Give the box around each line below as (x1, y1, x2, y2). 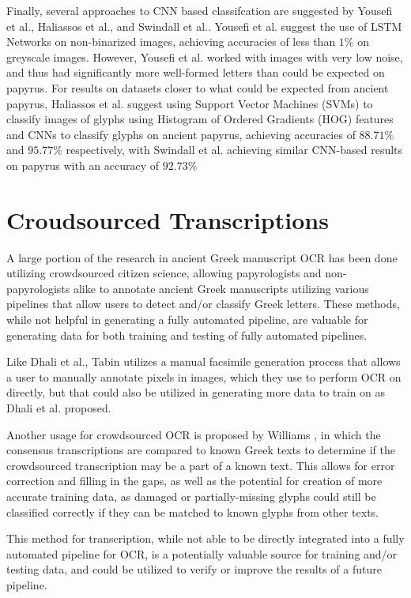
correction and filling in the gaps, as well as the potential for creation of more (6, 472, 383, 489)
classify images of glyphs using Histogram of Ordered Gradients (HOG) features (6, 111, 394, 127)
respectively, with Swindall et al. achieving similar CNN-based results (66, 141, 403, 158)
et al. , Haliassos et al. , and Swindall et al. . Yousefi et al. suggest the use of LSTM (6, 17, 402, 34)
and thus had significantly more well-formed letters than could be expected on (6, 64, 385, 81)
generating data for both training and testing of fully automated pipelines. (6, 326, 368, 343)
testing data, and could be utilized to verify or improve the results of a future (6, 561, 382, 577)
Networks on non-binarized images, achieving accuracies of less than (6, 33, 336, 50)
